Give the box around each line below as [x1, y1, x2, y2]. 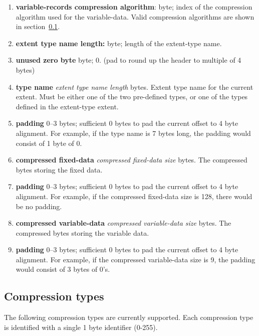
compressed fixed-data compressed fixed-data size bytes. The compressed [16, 154, 247, 165]
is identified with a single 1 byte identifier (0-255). [4, 321, 158, 332]
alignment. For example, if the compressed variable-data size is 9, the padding [16, 254, 255, 264]
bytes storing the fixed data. [16, 164, 103, 175]
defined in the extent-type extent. [16, 101, 119, 111]
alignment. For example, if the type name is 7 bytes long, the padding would [16, 127, 251, 138]
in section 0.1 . [16, 21, 60, 32]
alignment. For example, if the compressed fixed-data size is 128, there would [16, 191, 252, 201]
